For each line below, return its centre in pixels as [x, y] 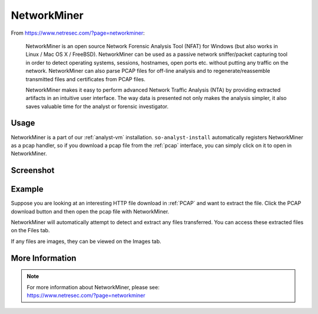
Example [27, 189]
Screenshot [33, 171]
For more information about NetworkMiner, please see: [93, 287]
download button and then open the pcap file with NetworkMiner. [90, 211]
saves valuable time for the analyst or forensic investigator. [97, 106]
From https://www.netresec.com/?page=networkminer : [78, 33]
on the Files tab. [30, 231]
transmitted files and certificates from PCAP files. [85, 79]
